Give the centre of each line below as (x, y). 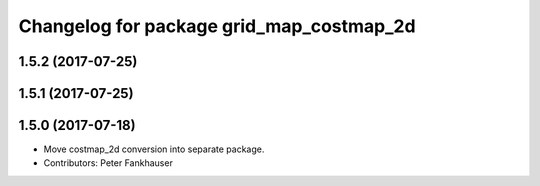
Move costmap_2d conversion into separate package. (154, 149)
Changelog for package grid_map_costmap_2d (217, 26)
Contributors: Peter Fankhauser (108, 163)
